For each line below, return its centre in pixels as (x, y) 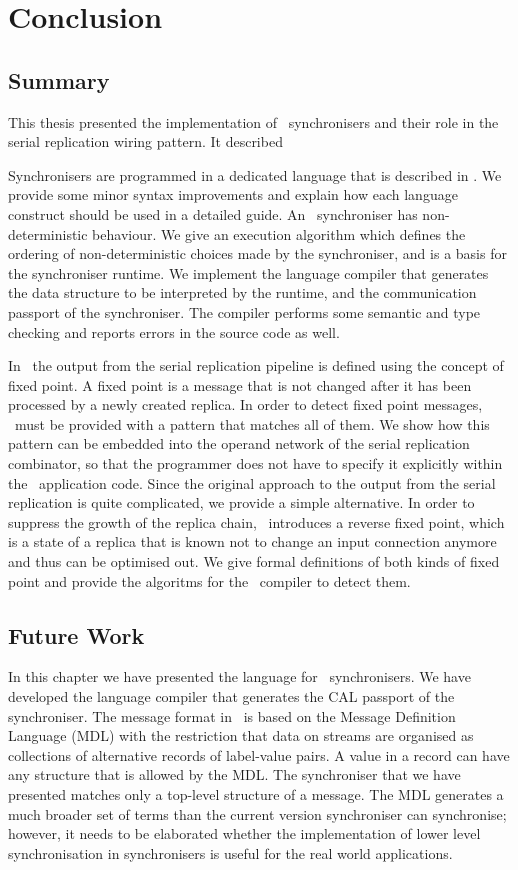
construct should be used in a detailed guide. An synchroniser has (213, 213)
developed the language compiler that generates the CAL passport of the (231, 696)
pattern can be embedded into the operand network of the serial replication (239, 443)
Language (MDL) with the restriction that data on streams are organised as (241, 735)
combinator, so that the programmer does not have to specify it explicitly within (255, 463)
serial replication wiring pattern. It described (145, 141)
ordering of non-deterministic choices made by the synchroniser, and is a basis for (257, 253)
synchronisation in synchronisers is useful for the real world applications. (230, 852)
